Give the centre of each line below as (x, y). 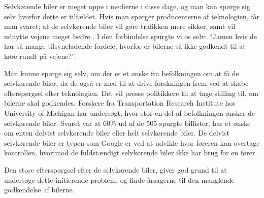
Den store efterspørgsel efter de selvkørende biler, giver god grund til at (115, 169)
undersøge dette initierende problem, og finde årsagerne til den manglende (119, 179)
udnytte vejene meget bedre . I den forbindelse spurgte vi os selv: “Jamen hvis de (131, 36)
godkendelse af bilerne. (39, 190)
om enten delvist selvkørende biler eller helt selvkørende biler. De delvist (117, 133)
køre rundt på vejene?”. (40, 56)
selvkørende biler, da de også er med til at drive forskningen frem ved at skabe (126, 83)
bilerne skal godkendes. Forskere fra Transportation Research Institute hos (120, 103)
